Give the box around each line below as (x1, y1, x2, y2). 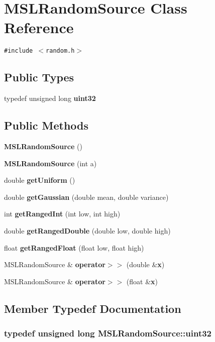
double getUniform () (4, 175, 75, 185)
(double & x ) (126, 259, 165, 270)
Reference (4, 17, 74, 38)
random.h (46, 47, 75, 55)
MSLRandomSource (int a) (4, 158, 97, 168)
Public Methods (4, 118, 89, 133)
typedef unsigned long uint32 (4, 93, 96, 103)
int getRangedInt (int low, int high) (4, 208, 121, 219)
